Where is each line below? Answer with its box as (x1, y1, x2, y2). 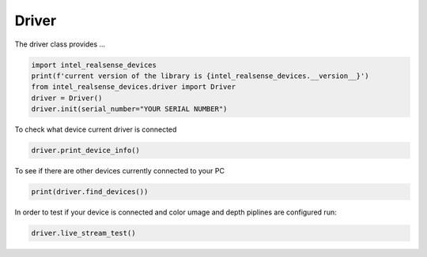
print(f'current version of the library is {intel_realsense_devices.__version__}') (31, 71, 369, 80)
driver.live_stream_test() (31, 229, 136, 237)
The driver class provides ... (14, 39, 106, 49)
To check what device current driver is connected (14, 125, 177, 134)
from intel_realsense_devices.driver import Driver (31, 83, 236, 91)
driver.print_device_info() (31, 146, 140, 155)
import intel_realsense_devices (31, 60, 157, 69)
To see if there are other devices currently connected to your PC (14, 166, 225, 176)
